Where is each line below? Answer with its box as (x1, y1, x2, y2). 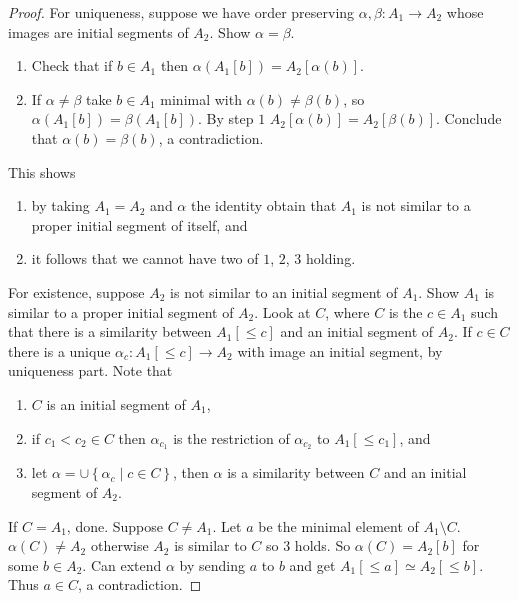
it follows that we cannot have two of (31, 248, 259, 269)
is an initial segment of (46, 393, 186, 414)
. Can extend (82, 554, 162, 575)
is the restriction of (173, 427, 290, 448)
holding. (306, 248, 356, 269)
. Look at (254, 301, 311, 322)
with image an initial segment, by (237, 340, 443, 361)
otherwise (90, 535, 149, 556)
